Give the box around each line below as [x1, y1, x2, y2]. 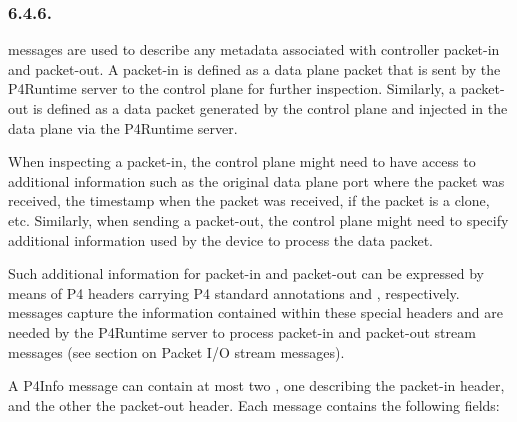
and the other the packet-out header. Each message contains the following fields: [8, 394, 500, 415]
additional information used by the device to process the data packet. [8, 229, 433, 250]
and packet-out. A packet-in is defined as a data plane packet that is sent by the [8, 58, 501, 79]
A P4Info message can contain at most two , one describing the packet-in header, [8, 375, 505, 396]
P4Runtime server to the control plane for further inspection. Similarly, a [8, 78, 457, 99]
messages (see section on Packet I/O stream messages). [8, 341, 345, 362]
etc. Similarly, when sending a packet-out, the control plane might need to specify [8, 209, 509, 230]
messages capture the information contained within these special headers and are [8, 302, 503, 323]
